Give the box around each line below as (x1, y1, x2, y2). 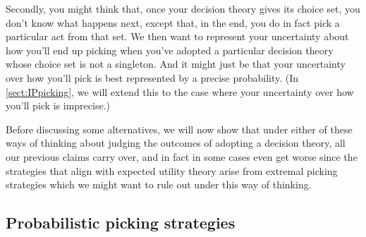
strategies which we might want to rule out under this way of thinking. (6, 177, 312, 192)
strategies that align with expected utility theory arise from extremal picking (6, 163, 338, 178)
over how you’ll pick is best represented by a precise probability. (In (6, 70, 299, 85)
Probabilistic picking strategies (6, 212, 236, 233)
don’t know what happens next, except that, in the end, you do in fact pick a (6, 15, 340, 30)
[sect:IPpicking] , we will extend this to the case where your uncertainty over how (6, 84, 354, 99)
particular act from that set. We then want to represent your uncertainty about (6, 29, 349, 44)
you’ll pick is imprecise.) (6, 98, 110, 113)
